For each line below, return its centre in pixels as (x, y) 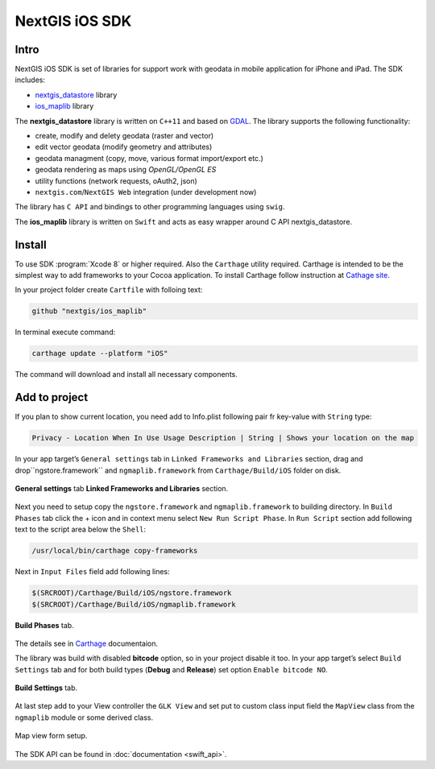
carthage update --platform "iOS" (100, 353)
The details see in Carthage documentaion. (87, 643)
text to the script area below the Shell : (81, 529)
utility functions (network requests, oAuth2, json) (116, 180)
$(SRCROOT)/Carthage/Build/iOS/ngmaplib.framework (134, 604)
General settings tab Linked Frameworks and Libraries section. (122, 489)
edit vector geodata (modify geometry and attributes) (124, 147)
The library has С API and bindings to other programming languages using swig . (150, 207)
